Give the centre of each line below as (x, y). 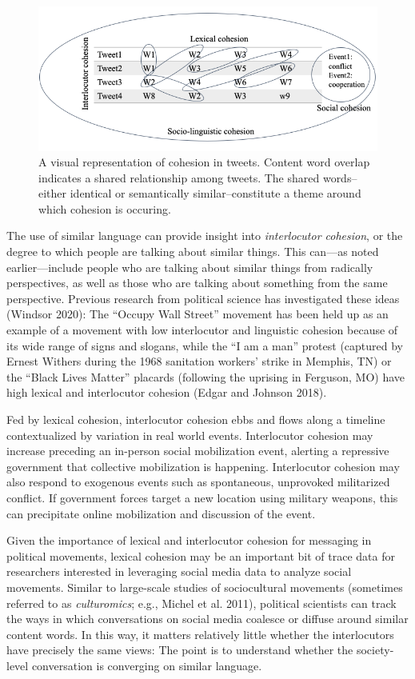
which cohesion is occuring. (105, 208)
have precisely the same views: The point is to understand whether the (180, 650)
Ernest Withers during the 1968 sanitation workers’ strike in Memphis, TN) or (199, 361)
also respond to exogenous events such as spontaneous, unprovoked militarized (198, 482)
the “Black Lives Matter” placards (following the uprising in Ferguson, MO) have (206, 376)
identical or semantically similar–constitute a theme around (215, 193)
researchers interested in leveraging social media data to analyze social (179, 571)
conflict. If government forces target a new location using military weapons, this (202, 497)
